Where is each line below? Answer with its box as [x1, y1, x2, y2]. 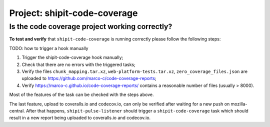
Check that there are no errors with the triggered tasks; [21, 61, 136, 67]
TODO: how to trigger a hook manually [9, 45, 88, 51]
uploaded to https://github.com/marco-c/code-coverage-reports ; [21, 75, 157, 81]
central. [9, 107, 25, 113]
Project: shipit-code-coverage [9, 7, 138, 18]
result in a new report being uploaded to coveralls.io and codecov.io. [9, 115, 151, 121]
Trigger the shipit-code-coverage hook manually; [21, 54, 123, 60]
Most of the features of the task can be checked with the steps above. [9, 91, 154, 97]
